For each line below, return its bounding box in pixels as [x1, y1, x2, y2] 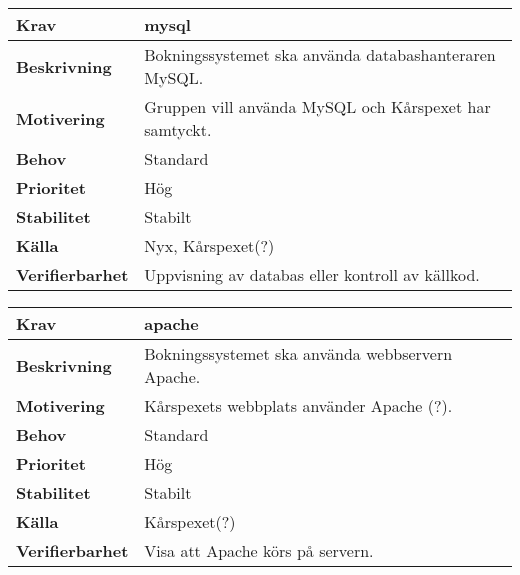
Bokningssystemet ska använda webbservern [144, 342, 453, 365]
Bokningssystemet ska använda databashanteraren [144, 43, 496, 66]
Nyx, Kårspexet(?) [144, 234, 275, 257]
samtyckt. [144, 118, 212, 141]
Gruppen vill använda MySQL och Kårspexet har [144, 95, 491, 118]
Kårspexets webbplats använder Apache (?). [144, 394, 453, 417]
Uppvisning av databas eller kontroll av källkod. [144, 263, 480, 286]
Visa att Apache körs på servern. [144, 539, 374, 562]
